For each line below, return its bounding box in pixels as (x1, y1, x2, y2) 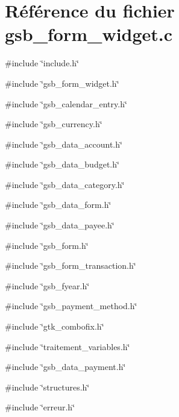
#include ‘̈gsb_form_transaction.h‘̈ (5, 259, 136, 272)
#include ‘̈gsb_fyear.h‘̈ (5, 279, 90, 292)
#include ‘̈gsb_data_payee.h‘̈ (5, 219, 115, 231)
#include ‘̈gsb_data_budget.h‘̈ (5, 158, 119, 171)
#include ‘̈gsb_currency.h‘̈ (5, 118, 102, 130)
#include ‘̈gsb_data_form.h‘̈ (5, 198, 111, 211)
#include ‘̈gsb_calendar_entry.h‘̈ (5, 97, 127, 110)
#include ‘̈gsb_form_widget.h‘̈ (5, 77, 119, 89)
